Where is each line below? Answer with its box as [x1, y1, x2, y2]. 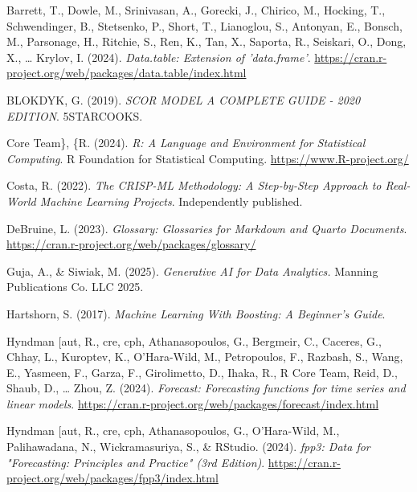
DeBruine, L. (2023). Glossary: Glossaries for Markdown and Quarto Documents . [6, 219, 407, 236]
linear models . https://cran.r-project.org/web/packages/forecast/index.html [6, 395, 379, 412]
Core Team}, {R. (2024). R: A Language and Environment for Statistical [6, 134, 366, 151]
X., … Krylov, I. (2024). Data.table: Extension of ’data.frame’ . [6, 48, 311, 65]
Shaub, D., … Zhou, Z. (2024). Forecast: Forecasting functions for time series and [6, 379, 406, 396]
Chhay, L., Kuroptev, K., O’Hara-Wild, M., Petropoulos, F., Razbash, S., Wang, [6, 348, 403, 365]
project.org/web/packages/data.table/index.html [6, 64, 247, 81]
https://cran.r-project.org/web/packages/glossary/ [6, 236, 256, 252]
